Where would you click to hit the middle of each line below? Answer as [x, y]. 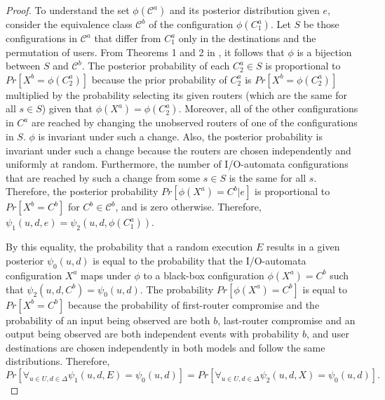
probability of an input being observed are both [108, 320]
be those [321, 24]
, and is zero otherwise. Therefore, [188, 207]
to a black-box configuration [204, 275]
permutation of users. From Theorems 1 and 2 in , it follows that [145, 52]
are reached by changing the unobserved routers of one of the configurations [194, 122]
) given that [67, 108]
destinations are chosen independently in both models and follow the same [166, 347]
